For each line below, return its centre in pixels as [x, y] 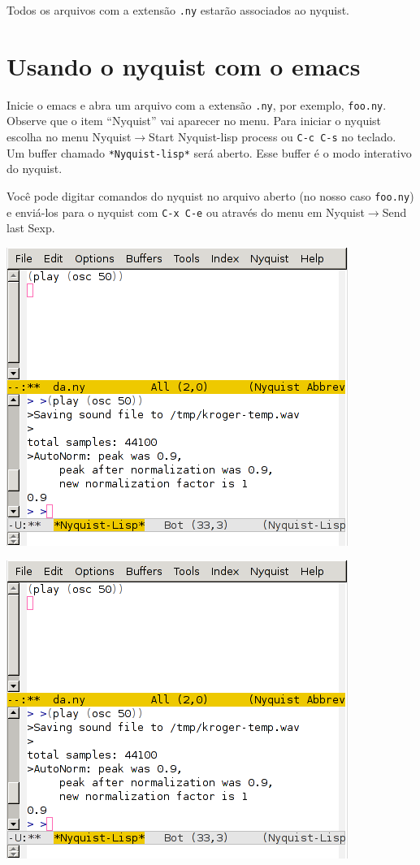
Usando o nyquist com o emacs [184, 65]
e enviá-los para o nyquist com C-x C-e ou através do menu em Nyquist [186, 212]
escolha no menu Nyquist [69, 137]
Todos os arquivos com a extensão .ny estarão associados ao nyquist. [178, 10]
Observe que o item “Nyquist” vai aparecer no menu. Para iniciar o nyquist [194, 121]
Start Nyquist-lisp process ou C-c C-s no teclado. [273, 137]
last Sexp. [31, 228]
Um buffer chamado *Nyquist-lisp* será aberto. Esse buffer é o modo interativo [209, 152]
